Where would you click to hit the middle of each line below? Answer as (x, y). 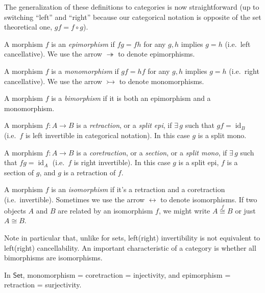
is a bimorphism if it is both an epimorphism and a (131, 98)
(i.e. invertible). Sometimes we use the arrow (75, 199)
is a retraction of (90, 172)
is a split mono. (222, 135)
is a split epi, (199, 162)
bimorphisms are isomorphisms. (53, 258)
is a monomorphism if (85, 71)
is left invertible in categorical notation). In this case (107, 135)
